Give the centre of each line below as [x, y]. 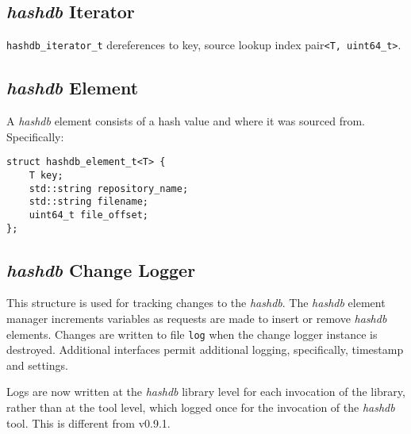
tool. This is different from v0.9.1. [88, 422]
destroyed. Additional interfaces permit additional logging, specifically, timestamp [205, 350]
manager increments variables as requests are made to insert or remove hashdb [197, 318]
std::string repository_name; [109, 188]
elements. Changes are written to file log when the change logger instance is [192, 334]
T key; [46, 175]
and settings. [37, 365]
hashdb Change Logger [101, 269]
